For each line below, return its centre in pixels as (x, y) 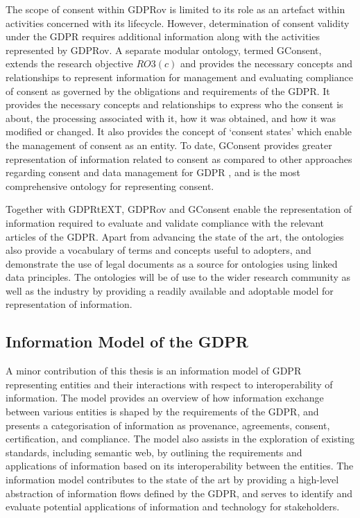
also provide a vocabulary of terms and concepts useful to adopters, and (158, 250)
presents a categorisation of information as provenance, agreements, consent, (168, 425)
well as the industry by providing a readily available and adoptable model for (170, 290)
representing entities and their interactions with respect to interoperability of (169, 384)
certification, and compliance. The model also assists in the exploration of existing (180, 439)
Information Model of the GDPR (127, 342)
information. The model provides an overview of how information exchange (165, 398)
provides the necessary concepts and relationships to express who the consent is (174, 104)
